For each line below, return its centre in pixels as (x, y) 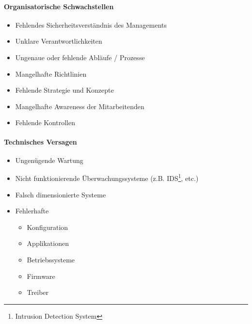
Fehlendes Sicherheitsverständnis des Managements (91, 24)
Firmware (41, 276)
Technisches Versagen (40, 141)
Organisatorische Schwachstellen (59, 6)
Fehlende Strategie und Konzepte (64, 90)
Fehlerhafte (32, 211)
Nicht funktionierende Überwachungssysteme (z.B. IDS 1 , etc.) (107, 177)
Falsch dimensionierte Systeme (61, 194)
